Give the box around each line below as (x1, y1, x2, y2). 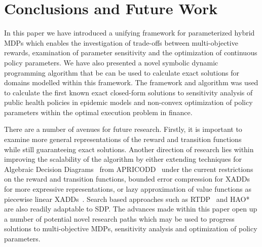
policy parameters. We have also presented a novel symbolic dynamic (4, 57, 218, 67)
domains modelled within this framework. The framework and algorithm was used (4, 77, 258, 88)
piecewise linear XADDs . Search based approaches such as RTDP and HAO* (4, 193, 250, 204)
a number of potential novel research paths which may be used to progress (4, 213, 235, 224)
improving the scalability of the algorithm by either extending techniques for (4, 154, 242, 164)
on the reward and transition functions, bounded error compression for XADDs (4, 173, 250, 184)
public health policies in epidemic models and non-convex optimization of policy (4, 97, 253, 108)
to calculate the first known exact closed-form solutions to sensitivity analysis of (4, 87, 253, 97)
